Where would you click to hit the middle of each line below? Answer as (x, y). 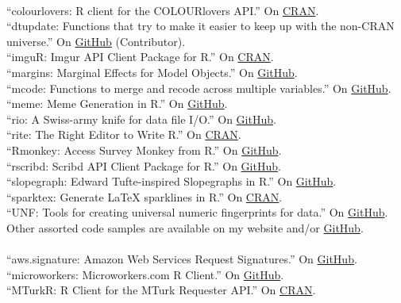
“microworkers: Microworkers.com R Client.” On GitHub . (145, 274)
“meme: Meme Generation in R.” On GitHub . (117, 104)
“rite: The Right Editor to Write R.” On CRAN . (124, 134)
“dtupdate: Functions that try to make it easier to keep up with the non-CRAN (200, 26)
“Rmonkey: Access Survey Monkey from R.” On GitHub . (144, 150)
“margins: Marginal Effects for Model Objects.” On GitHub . (152, 72)
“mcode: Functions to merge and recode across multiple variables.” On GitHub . (199, 88)
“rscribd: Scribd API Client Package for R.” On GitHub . (144, 165)
